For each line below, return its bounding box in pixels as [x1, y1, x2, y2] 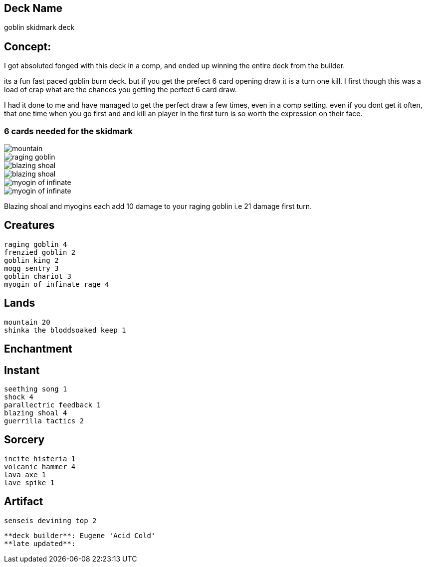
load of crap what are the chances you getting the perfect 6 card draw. [4, 85, 237, 94]
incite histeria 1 [4, 454, 76, 463]
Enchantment [4, 343, 72, 356]
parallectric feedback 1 [4, 400, 101, 409]
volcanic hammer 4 [4, 462, 76, 471]
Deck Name [4, 2, 63, 14]
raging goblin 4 [4, 240, 67, 248]
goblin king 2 [4, 256, 59, 264]
